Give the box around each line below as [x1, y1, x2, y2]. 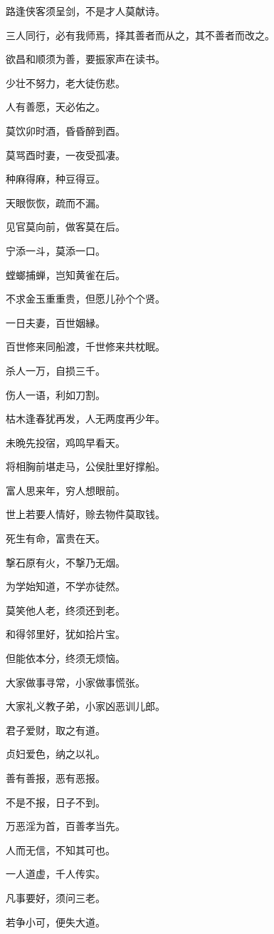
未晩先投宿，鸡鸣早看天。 [6, 435, 125, 450]
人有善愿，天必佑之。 [6, 99, 105, 114]
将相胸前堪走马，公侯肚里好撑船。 [6, 459, 165, 474]
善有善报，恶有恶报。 [6, 771, 105, 785]
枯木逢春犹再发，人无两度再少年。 [6, 411, 165, 426]
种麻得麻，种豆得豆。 [6, 171, 105, 186]
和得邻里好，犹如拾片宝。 [6, 626, 125, 641]
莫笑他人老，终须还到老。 [6, 602, 125, 617]
